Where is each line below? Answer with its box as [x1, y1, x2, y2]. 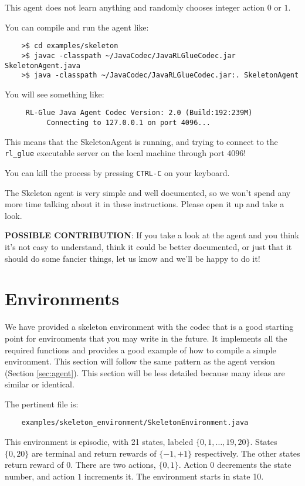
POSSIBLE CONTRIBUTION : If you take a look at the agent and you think [5, 229, 299, 241]
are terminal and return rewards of [31, 447, 157, 459]
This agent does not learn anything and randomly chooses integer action [5, 1, 265, 13]
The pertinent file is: [5, 397, 79, 410]
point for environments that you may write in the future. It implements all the [5, 332, 287, 344]
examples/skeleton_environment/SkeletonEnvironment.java [21, 419, 249, 427]
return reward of [5, 458, 64, 471]
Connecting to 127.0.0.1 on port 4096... [46, 119, 211, 127]
